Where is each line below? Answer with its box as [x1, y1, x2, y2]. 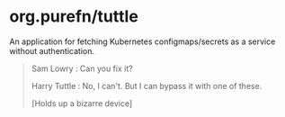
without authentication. [9, 45, 94, 56]
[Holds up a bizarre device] [31, 97, 133, 109]
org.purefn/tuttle [9, 6, 139, 27]
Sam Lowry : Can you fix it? [31, 63, 133, 74]
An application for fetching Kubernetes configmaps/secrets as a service [9, 36, 276, 47]
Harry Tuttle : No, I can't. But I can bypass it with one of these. [31, 80, 263, 91]
